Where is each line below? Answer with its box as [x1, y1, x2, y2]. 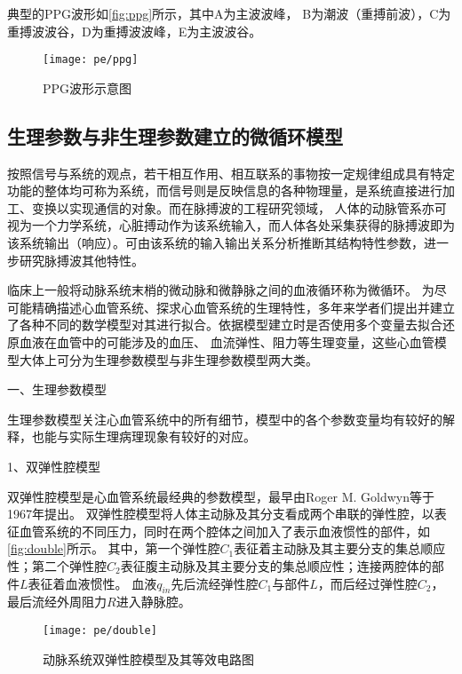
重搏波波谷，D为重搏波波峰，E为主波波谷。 [7, 21, 262, 40]
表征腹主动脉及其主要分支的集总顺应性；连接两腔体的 [120, 556, 432, 575]
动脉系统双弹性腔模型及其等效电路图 [43, 649, 254, 668]
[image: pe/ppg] [43, 53, 139, 67]
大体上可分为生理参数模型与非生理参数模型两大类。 [19, 350, 318, 369]
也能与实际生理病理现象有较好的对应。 [31, 427, 256, 446]
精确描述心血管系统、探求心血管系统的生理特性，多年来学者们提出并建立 [31, 297, 455, 316]
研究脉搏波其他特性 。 [19, 250, 144, 269]
